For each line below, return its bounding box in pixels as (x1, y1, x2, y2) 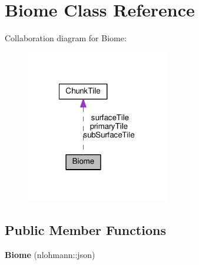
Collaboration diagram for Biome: (5, 32, 127, 44)
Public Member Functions (5, 220, 166, 238)
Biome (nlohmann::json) (5, 248, 95, 260)
